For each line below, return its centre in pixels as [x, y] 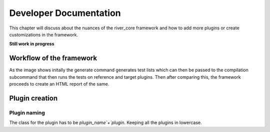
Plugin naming [27, 113]
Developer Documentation [65, 13]
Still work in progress [32, 44]
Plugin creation [33, 98]
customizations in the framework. [44, 34]
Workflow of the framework [53, 58]
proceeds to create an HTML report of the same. [59, 84]
